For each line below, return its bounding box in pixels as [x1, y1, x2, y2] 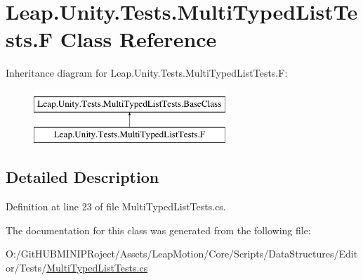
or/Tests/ [6, 260, 47, 275]
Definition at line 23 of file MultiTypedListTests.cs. [6, 199, 226, 214]
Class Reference [60, 25, 217, 53]
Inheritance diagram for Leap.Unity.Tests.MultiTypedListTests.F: [6, 65, 288, 80]
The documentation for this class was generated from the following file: [6, 222, 311, 237]
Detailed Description [6, 166, 159, 188]
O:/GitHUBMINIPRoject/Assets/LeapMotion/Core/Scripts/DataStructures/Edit [6, 246, 358, 261]
